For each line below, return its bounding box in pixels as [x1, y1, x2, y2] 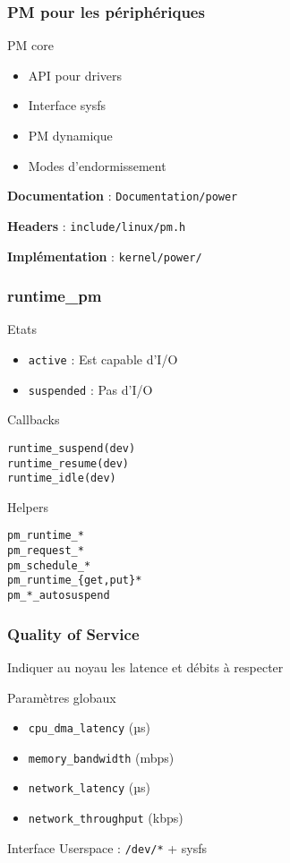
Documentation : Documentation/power [7, 186, 238, 205]
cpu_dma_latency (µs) [28, 718, 151, 737]
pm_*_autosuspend [7, 589, 110, 602]
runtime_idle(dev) [7, 472, 116, 485]
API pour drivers [28, 65, 123, 84]
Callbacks [7, 410, 60, 429]
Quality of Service [7, 622, 140, 645]
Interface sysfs [28, 96, 106, 115]
